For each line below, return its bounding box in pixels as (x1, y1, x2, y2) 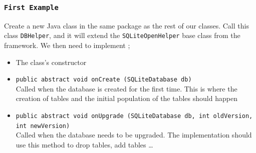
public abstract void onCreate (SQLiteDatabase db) (16, 76, 192, 83)
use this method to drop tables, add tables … (16, 139, 153, 149)
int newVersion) (16, 122, 70, 129)
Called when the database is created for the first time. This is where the (16, 83, 237, 93)
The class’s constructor (16, 56, 87, 67)
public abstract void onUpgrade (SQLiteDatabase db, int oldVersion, (16, 112, 253, 120)
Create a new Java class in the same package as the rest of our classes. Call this (4, 20, 249, 30)
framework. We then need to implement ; (4, 40, 130, 50)
